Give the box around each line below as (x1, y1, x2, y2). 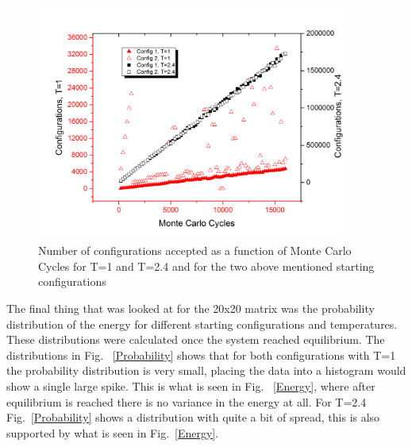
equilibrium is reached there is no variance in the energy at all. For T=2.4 (6, 393, 367, 410)
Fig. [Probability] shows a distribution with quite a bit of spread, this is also (6, 409, 380, 426)
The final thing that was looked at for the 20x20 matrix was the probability (6, 300, 375, 316)
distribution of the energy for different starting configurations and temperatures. (6, 315, 398, 332)
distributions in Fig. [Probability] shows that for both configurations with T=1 (6, 346, 396, 363)
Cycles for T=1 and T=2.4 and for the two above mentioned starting (38, 257, 375, 274)
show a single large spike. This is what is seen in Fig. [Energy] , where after (6, 377, 375, 394)
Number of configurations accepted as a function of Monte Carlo (38, 242, 352, 259)
